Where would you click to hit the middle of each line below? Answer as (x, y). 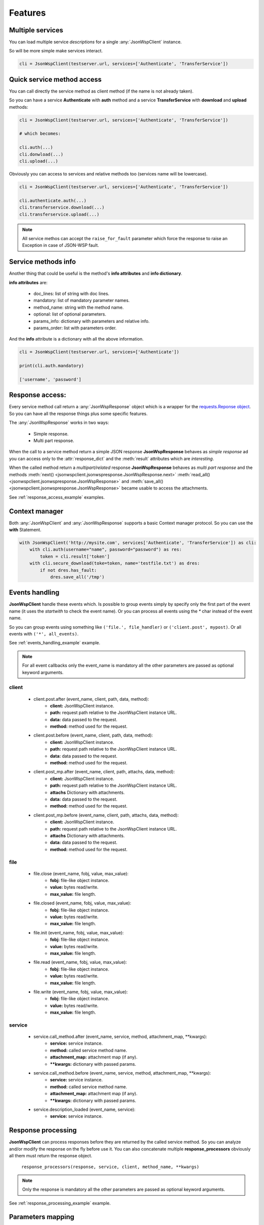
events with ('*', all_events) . (44, 634)
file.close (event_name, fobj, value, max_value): (81, 873)
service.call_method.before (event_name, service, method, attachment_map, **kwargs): (122, 1073)
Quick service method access (55, 79)
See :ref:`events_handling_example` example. (55, 643)
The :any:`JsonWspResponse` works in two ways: (59, 423)
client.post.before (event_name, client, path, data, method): (93, 735)
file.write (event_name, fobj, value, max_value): (81, 992)
